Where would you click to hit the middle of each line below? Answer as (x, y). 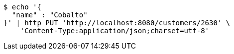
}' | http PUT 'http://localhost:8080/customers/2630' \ (117, 23)
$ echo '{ (22, 7)
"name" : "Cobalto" (50, 15)
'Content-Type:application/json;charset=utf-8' (115, 31)
